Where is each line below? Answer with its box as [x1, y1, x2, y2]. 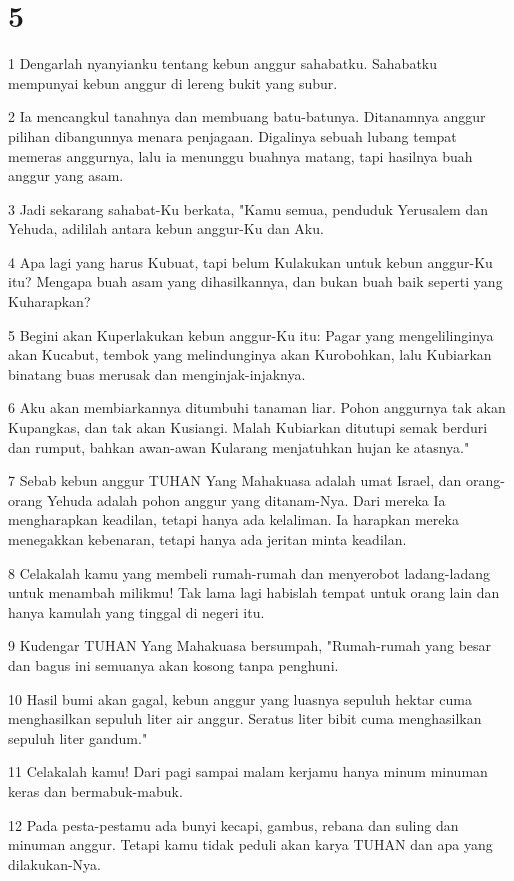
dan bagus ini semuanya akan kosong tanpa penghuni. [8, 654, 339, 675]
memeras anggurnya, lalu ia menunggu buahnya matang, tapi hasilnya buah [8, 145, 473, 166]
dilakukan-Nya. [8, 853, 101, 874]
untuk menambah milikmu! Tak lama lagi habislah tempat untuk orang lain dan [8, 582, 500, 603]
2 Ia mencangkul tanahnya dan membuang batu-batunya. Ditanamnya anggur [8, 106, 486, 127]
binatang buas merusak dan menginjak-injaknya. [8, 363, 306, 384]
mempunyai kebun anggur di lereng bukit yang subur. [8, 72, 338, 93]
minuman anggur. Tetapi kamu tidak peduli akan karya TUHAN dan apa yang [8, 834, 493, 855]
